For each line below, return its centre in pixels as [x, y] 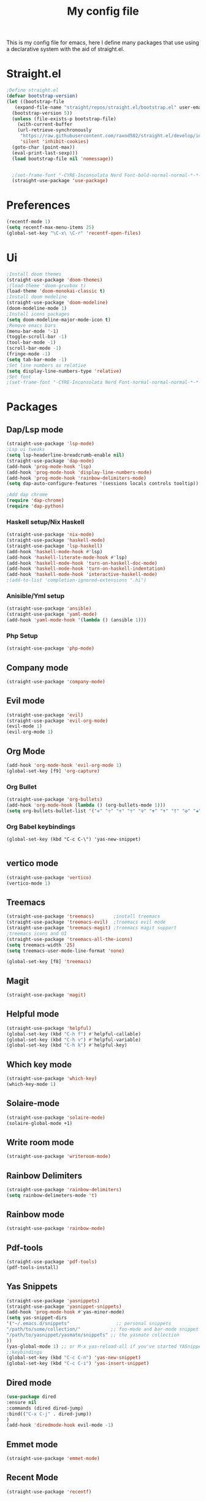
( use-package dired [31, 1397]
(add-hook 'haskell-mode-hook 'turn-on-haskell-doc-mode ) [82, 563]
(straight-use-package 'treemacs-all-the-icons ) [70, 939]
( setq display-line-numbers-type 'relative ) [64, 371]
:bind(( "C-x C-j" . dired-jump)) [49, 1414]
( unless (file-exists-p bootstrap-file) [64, 119]
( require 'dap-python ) [35, 506]
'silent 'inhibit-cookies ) [54, 142]
